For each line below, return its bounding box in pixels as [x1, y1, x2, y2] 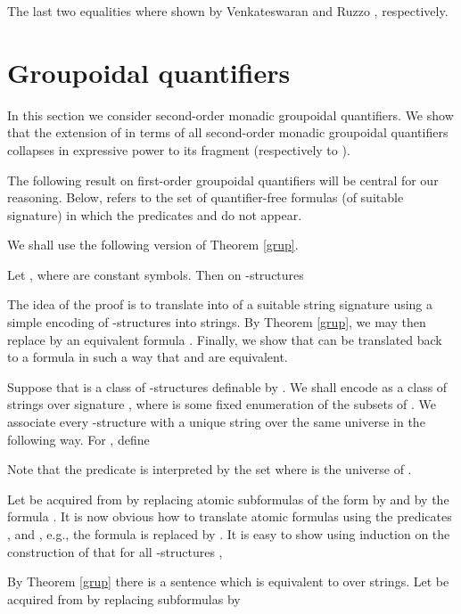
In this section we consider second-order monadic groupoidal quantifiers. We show [7, 105, 454, 124]
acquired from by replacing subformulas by [7, 589, 241, 608]
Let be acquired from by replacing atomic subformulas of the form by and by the [7, 489, 449, 508]
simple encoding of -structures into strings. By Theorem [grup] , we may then [7, 313, 426, 332]
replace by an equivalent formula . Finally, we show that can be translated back [7, 330, 442, 348]
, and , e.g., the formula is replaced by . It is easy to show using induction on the [7, 525, 450, 543]
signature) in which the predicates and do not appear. [7, 205, 302, 224]
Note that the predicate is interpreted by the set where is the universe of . [7, 460, 412, 479]
